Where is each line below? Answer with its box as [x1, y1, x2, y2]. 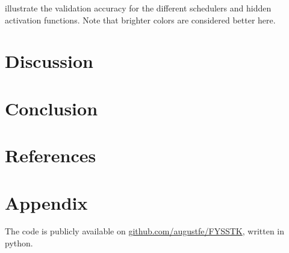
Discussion [5, 49, 93, 73]
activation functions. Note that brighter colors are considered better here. [5, 13, 276, 26]
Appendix [5, 190, 88, 215]
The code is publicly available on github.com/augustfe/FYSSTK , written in [5, 225, 285, 237]
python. [5, 237, 33, 249]
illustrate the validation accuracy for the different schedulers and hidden [5, 2, 272, 14]
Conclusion [5, 96, 98, 120]
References [5, 143, 96, 168]
